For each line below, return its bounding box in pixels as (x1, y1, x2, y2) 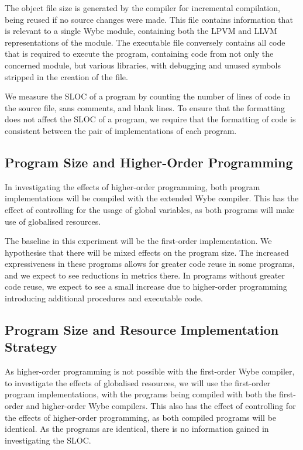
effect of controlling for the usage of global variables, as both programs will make (5, 203, 295, 215)
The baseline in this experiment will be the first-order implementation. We (5, 235, 272, 247)
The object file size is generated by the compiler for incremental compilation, (5, 2, 280, 13)
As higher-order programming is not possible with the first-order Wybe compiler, (5, 365, 295, 377)
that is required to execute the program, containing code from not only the (5, 47, 274, 60)
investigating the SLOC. (5, 434, 91, 446)
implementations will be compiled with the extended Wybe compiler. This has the (5, 192, 299, 204)
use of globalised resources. (5, 215, 101, 227)
